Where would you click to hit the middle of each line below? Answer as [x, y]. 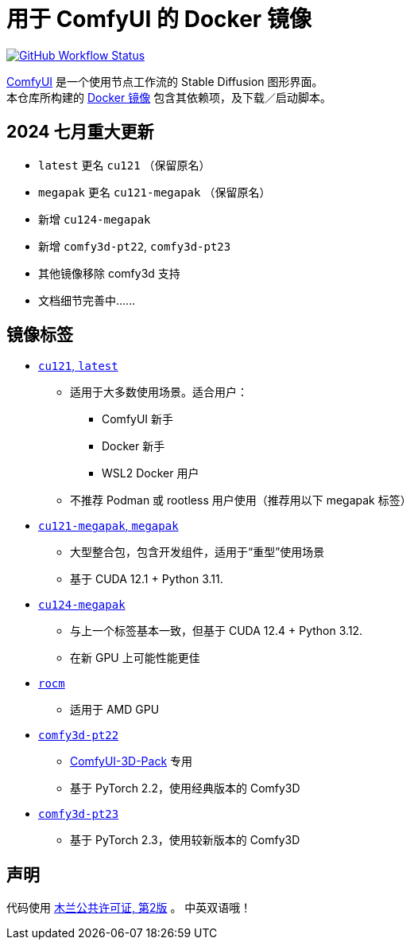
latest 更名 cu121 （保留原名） [124, 165]
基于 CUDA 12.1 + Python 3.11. [147, 579]
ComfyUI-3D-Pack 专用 [132, 761]
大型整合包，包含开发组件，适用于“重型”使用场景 [197, 552]
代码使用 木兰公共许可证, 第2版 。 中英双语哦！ [129, 908]
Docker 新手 [133, 446]
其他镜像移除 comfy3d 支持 [109, 273]
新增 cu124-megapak [95, 219]
